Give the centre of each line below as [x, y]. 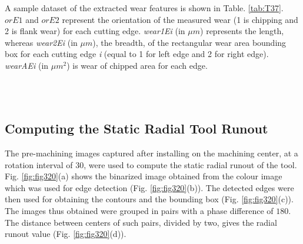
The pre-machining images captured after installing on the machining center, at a [151, 153]
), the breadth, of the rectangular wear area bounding [189, 42]
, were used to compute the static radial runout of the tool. [190, 164]
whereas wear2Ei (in [41, 42]
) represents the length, [242, 31]
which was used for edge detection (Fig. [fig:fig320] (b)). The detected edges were [149, 187]
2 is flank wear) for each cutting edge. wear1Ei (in [95, 31]
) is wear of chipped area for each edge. [137, 65]
